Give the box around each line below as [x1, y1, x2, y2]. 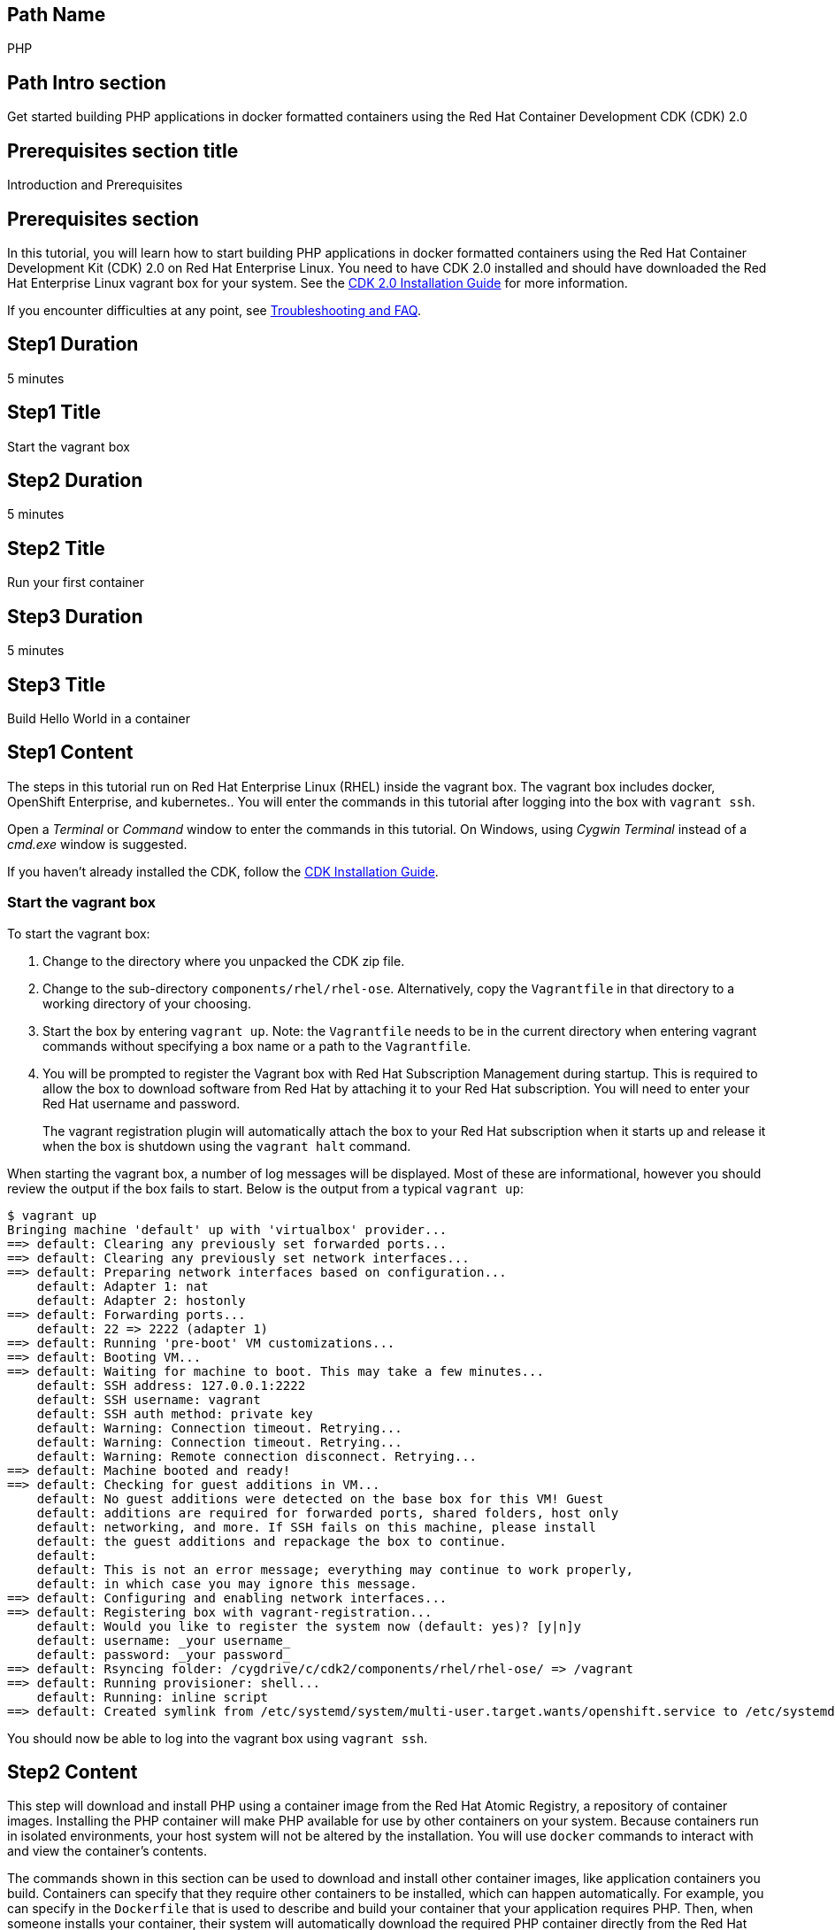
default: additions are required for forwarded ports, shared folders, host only [36, 1505, 619, 1520]
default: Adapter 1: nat [36, 1278, 209, 1293]
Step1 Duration [7, 333, 139, 356]
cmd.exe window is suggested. [7, 836, 188, 852]
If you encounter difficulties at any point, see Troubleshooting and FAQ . [7, 302, 421, 318]
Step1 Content [7, 741, 134, 764]
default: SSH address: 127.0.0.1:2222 [36, 1378, 306, 1393]
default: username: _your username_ [36, 1633, 291, 1648]
